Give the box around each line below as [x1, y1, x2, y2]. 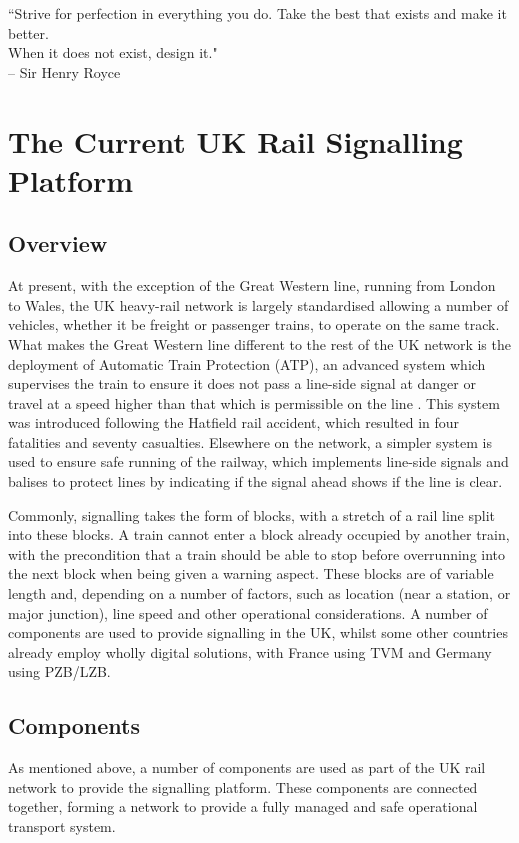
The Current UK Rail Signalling [8, 120, 463, 161]
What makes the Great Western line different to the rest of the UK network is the [8, 333, 511, 354]
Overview [8, 228, 108, 259]
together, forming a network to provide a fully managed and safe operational [8, 796, 478, 817]
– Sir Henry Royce [8, 61, 121, 82]
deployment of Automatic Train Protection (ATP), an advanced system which [8, 353, 486, 374]
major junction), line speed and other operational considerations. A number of [8, 602, 488, 623]
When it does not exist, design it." [8, 42, 218, 63]
